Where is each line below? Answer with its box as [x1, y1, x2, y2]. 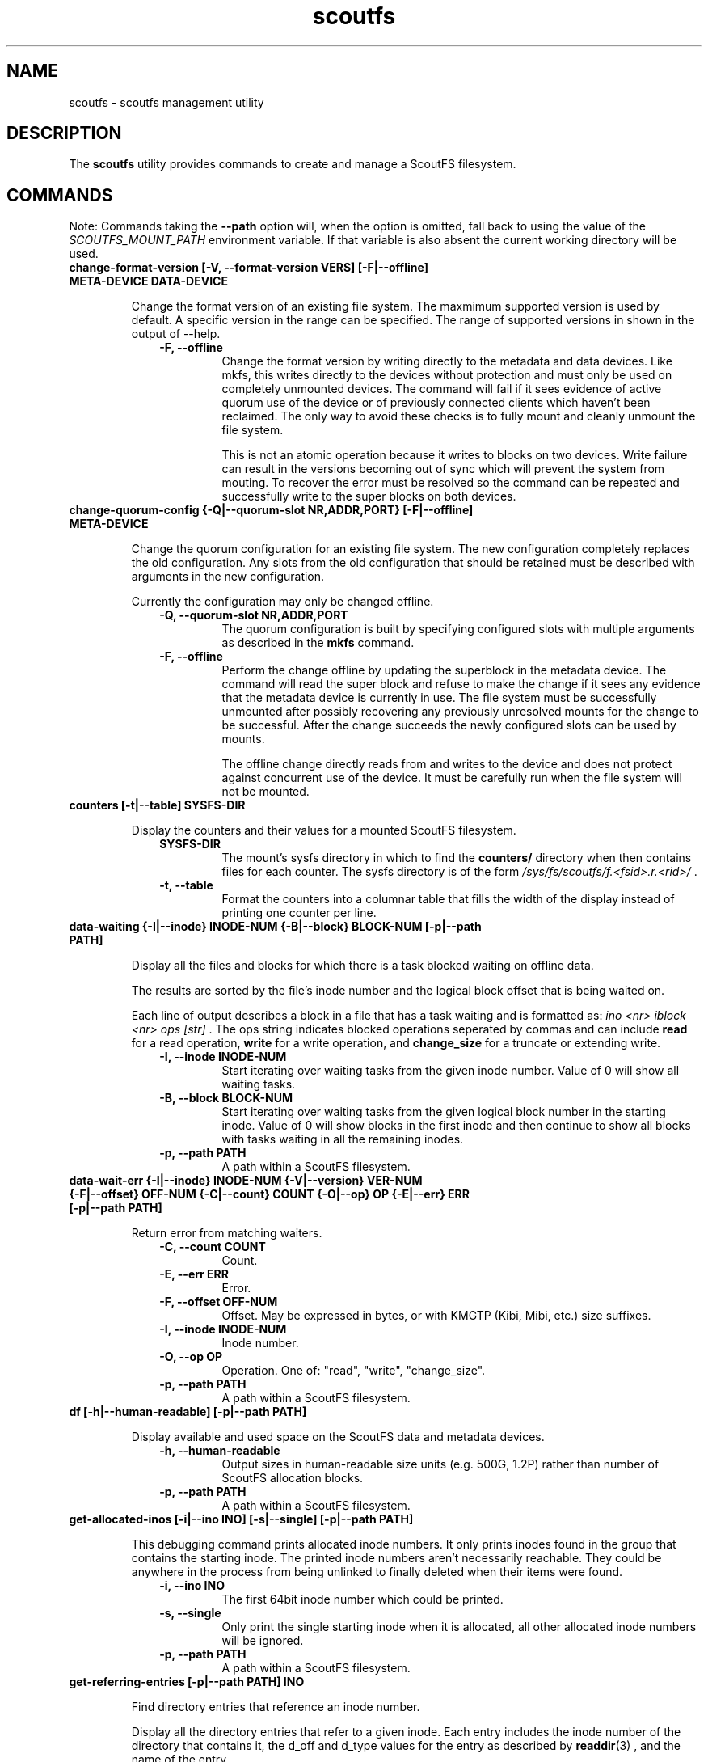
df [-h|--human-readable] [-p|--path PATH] [69, 1405, 307, 1419]
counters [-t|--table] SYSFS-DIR [69, 798, 246, 813]
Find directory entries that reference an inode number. [131, 1700, 420, 1714]
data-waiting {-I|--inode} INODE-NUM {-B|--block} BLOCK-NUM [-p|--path [69, 919, 482, 934]
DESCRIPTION [6, 123, 122, 144]
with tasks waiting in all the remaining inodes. [221, 1132, 464, 1147]
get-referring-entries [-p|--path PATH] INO [69, 1675, 305, 1689]
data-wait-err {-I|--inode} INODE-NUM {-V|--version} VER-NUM [69, 1173, 423, 1188]
